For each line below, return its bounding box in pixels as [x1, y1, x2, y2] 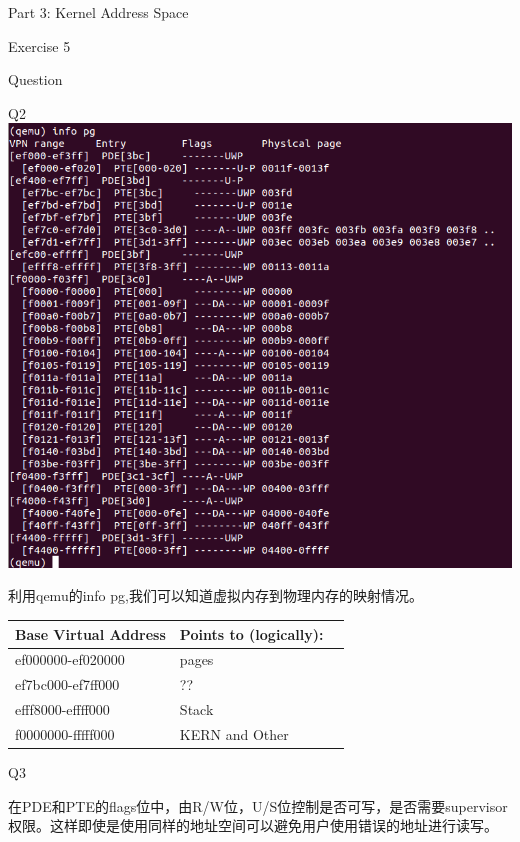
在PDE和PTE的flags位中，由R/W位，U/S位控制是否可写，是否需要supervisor [8, 795, 508, 816]
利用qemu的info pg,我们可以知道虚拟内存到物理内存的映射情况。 [8, 585, 423, 606]
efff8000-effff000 [15, 699, 110, 720]
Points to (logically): [179, 623, 324, 644]
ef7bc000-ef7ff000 [15, 674, 120, 695]
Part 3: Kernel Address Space [8, 2, 189, 22]
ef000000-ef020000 [15, 649, 125, 670]
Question [8, 69, 63, 90]
